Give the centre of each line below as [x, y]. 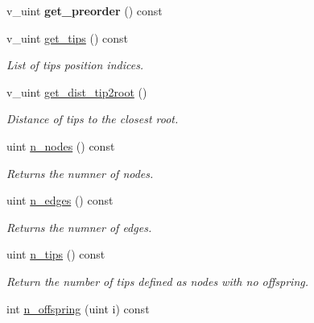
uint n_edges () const [60, 200]
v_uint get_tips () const [68, 37]
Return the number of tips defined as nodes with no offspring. [157, 281]
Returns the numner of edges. [79, 227]
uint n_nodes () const [61, 145]
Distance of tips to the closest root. [93, 119]
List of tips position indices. [75, 65]
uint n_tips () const [56, 254]
